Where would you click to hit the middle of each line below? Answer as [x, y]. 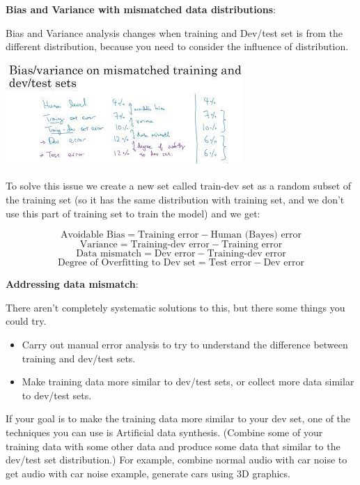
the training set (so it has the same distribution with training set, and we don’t [175, 199]
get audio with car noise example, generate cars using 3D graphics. [148, 473]
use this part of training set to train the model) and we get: [133, 213]
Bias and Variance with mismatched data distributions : [141, 9]
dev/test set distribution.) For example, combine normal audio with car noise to [177, 460]
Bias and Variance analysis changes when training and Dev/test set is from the [174, 32]
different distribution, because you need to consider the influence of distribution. [177, 46]
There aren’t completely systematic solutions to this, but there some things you [175, 307]
